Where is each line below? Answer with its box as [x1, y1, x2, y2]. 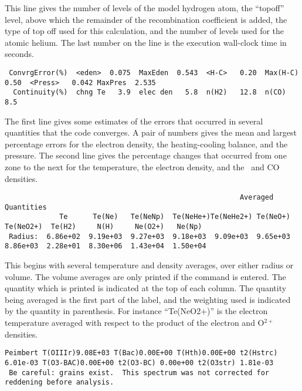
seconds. [5, 48, 34, 60]
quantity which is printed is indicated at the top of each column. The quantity [5, 282, 287, 294]
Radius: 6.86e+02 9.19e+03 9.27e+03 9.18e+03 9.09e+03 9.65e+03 [9, 232, 290, 241]
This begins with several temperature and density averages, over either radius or [5, 259, 294, 271]
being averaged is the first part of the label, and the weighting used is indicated [5, 293, 291, 305]
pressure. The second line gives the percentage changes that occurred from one [5, 149, 287, 161]
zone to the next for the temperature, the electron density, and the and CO [5, 160, 280, 173]
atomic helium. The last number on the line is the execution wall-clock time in [5, 36, 287, 48]
